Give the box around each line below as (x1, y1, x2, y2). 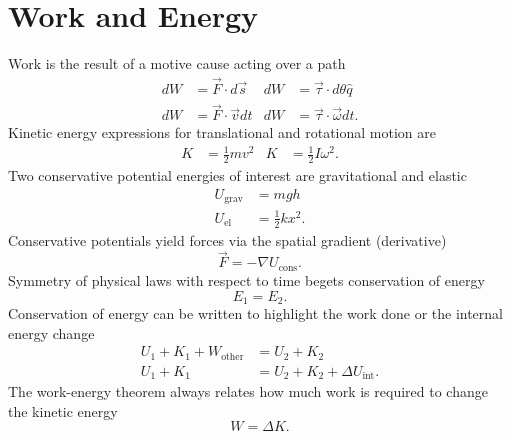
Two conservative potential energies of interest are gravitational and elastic (8, 165, 467, 186)
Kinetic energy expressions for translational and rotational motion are (8, 122, 436, 143)
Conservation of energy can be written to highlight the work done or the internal (8, 302, 503, 323)
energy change (8, 322, 95, 343)
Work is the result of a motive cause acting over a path (8, 53, 346, 74)
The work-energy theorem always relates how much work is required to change (8, 381, 488, 402)
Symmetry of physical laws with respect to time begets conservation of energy (8, 269, 485, 290)
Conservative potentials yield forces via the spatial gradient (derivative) (8, 229, 447, 250)
